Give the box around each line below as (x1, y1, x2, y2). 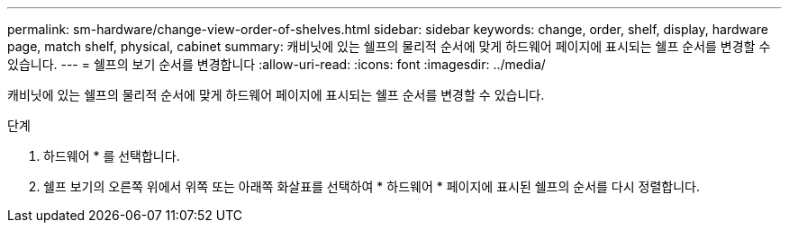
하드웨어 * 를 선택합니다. (43, 148, 180, 164)
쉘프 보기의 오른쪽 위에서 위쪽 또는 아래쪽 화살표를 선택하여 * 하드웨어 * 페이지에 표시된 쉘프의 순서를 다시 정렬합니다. (43, 179, 700, 194)
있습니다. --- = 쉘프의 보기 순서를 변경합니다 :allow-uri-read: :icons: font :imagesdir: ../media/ (7, 57, 546, 72)
